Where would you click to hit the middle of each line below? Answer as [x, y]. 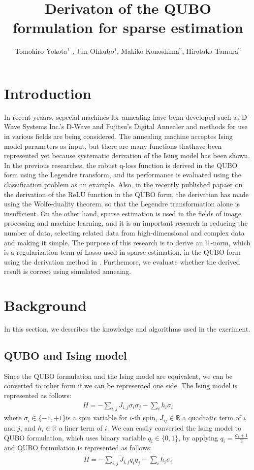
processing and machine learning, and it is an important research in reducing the [126, 223]
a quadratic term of [212, 418]
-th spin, [145, 418]
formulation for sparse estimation [128, 27]
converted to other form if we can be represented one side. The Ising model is [121, 386]
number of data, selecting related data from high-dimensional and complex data [124, 232]
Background [46, 305]
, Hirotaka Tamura [210, 51]
